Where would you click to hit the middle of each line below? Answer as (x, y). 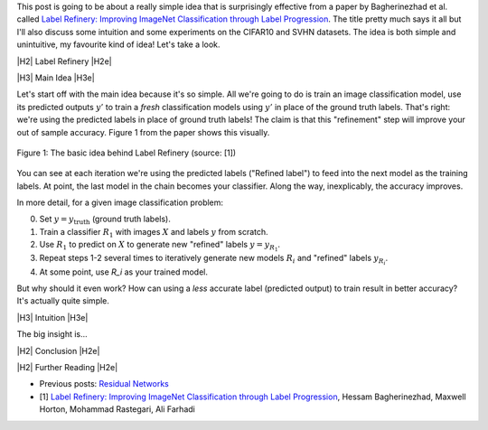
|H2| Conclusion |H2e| (58, 351)
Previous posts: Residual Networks (104, 384)
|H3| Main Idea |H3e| (56, 78)
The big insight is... (52, 334)
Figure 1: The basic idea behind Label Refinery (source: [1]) (127, 153)
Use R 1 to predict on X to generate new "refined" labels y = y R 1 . (160, 246)
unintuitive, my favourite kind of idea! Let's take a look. (118, 44)
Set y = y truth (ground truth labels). (105, 220)
